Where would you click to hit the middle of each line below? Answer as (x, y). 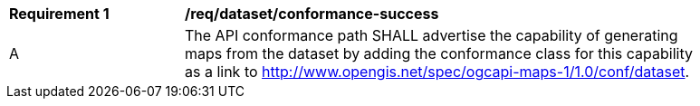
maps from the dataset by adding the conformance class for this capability (439, 53)
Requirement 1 (59, 14)
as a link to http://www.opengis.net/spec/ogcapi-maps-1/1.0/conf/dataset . (437, 72)
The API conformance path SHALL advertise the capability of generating (432, 35)
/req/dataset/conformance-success (312, 14)
